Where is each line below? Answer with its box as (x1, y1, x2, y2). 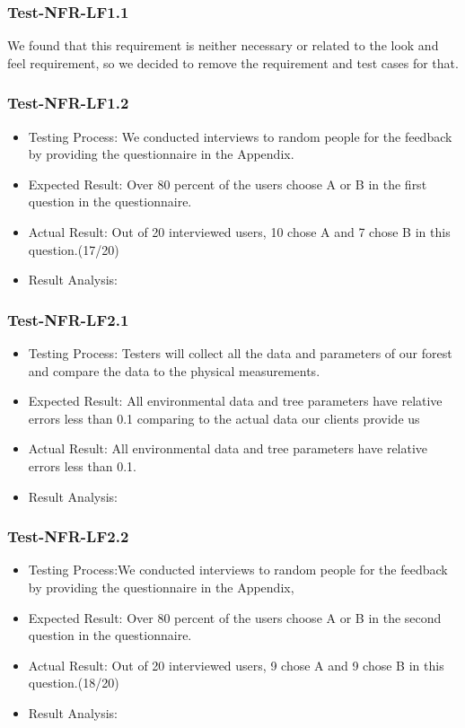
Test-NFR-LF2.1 (7, 308, 129, 330)
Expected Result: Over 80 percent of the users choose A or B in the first (28, 174, 427, 193)
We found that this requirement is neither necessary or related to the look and (7, 36, 439, 55)
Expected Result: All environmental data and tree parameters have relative (28, 391, 443, 410)
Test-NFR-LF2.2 (7, 525, 129, 548)
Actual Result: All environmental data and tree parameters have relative (28, 439, 428, 458)
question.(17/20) (28, 240, 119, 259)
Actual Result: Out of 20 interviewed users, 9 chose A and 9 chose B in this (28, 655, 444, 674)
